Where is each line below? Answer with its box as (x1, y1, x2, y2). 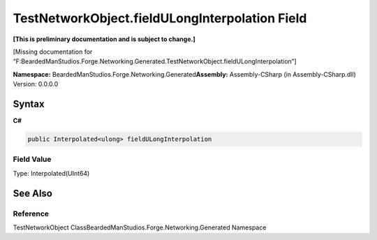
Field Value (13, 154, 52, 164)
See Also (13, 187, 52, 199)
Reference (13, 209, 49, 218)
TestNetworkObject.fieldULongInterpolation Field (13, 10, 307, 26)
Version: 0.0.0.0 (13, 80, 59, 89)
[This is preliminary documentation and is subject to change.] (13, 35, 195, 43)
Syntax (13, 98, 45, 110)
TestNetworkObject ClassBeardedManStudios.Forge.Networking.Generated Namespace (13, 223, 267, 232)
